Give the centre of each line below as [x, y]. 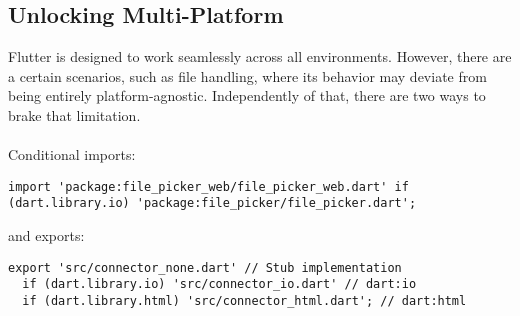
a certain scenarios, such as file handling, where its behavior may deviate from [247, 75]
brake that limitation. [74, 114]
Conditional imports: [72, 154]
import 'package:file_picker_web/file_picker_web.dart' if [208, 186]
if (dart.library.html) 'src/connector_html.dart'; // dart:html [244, 300]
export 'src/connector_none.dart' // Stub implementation [205, 267]
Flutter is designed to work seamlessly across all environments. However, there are [260, 56]
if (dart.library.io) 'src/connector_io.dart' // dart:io [219, 284]
